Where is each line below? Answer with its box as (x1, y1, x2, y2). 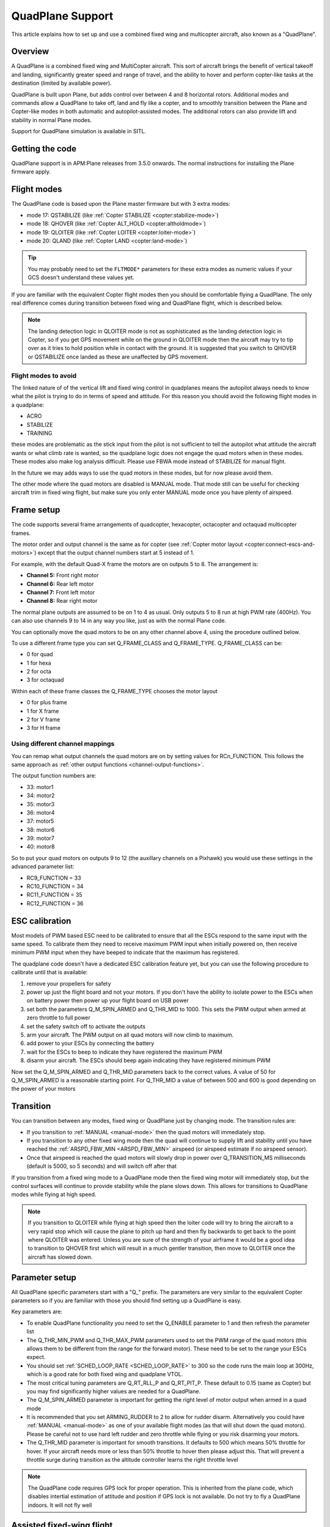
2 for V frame (26, 716, 61, 723)
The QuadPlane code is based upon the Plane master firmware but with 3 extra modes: (11, 200, 230, 208)
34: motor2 (26, 792, 55, 800)
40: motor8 (26, 843, 55, 850)
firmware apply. (11, 168, 51, 175)
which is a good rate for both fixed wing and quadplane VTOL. (26, 1371, 183, 1378)
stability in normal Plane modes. (11, 116, 92, 123)
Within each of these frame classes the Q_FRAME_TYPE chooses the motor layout (11, 687, 218, 694)
